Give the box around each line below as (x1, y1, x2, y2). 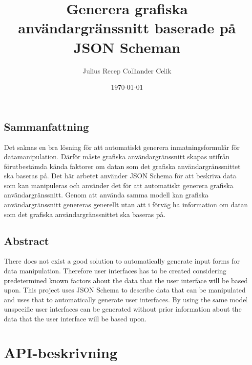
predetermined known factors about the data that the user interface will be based (4, 275, 248, 285)
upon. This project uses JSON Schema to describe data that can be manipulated (4, 285, 246, 295)
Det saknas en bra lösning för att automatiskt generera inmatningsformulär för (4, 142, 240, 152)
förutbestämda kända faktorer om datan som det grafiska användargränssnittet (4, 161, 241, 171)
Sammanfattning (4, 119, 89, 134)
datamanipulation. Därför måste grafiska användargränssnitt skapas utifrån (4, 151, 230, 162)
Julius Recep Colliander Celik (83, 65, 171, 75)
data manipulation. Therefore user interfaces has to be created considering (4, 266, 227, 276)
